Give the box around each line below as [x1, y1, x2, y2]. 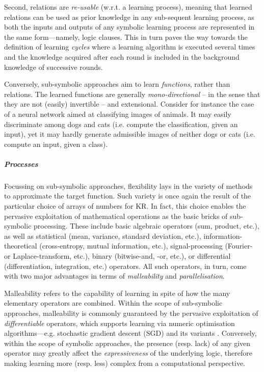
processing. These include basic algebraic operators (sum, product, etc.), [34, 220, 259, 231]
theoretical [4, 240, 37, 251]
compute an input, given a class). [4, 138, 108, 149]
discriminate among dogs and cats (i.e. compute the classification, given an [4, 118, 238, 129]
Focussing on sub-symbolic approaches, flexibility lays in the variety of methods [4, 180, 253, 191]
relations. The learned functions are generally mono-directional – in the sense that [4, 88, 260, 99]
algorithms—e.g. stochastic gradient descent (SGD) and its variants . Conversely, [4, 328, 257, 338]
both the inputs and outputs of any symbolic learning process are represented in [4, 21, 255, 32]
